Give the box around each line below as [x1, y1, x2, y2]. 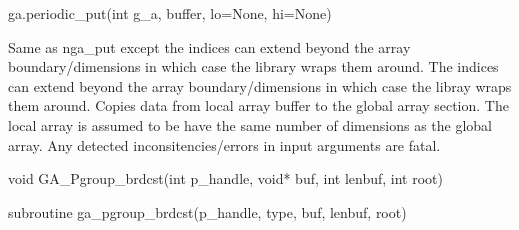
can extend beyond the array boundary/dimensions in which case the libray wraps [8, 75, 512, 96]
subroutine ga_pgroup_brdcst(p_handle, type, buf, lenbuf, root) [8, 201, 407, 222]
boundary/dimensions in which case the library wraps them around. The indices [8, 56, 499, 77]
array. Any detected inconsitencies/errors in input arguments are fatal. [8, 134, 441, 155]
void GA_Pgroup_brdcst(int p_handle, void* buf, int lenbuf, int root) [8, 168, 443, 189]
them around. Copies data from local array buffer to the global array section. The [8, 95, 509, 116]
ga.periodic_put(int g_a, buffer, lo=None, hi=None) [8, 3, 332, 23]
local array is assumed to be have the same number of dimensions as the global [8, 114, 492, 135]
